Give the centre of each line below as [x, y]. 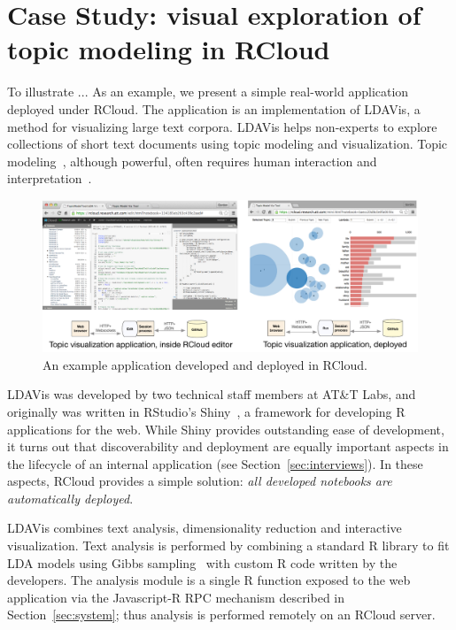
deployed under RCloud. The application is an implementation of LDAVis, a [214, 108]
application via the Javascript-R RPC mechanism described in [176, 597]
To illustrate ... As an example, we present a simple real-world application [208, 92]
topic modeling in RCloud [169, 49]
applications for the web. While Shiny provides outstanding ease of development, [226, 429]
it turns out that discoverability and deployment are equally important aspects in [228, 446]
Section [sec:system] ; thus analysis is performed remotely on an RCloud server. [221, 615]
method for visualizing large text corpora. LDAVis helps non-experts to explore [222, 126]
